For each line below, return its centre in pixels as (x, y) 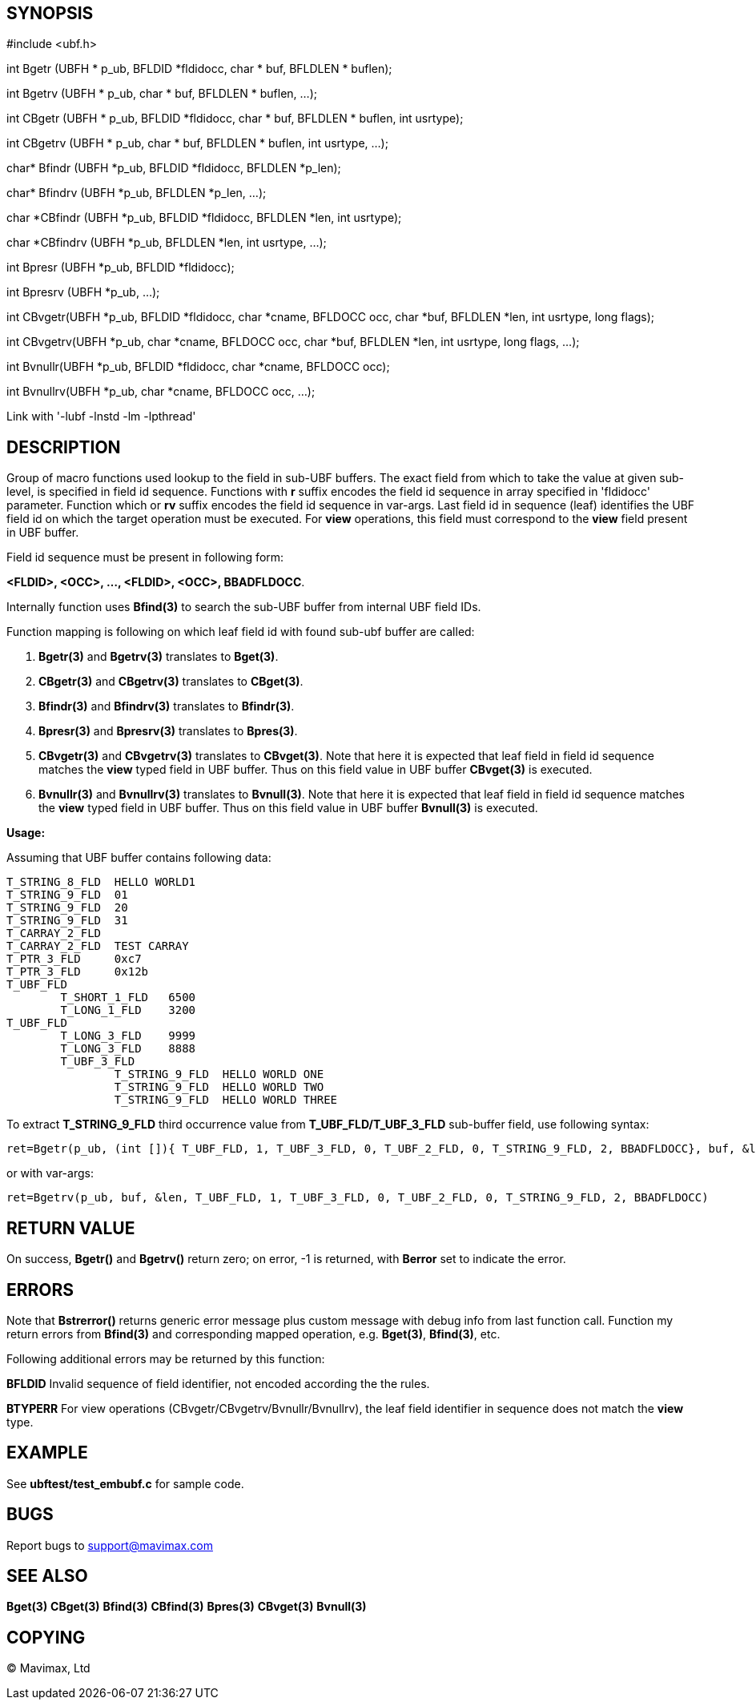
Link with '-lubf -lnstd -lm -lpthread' (101, 416)
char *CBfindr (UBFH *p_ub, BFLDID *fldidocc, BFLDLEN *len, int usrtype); (204, 218)
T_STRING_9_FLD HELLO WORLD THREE (226, 1100)
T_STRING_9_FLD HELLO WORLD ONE (219, 1074)
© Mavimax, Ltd (48, 1668)
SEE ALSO (47, 1576)
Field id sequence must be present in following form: (145, 557)
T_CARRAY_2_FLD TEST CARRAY (98, 946)
